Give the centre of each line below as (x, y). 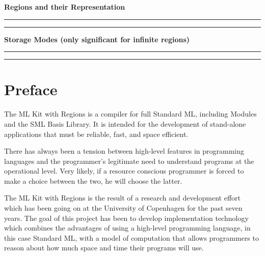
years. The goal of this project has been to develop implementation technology (126, 218)
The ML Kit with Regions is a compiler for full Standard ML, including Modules (130, 114)
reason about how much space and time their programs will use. (104, 248)
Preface (31, 89)
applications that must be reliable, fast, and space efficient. (96, 134)
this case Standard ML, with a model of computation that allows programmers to (131, 237)
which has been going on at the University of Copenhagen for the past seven (123, 208)
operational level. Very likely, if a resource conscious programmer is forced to (124, 171)
